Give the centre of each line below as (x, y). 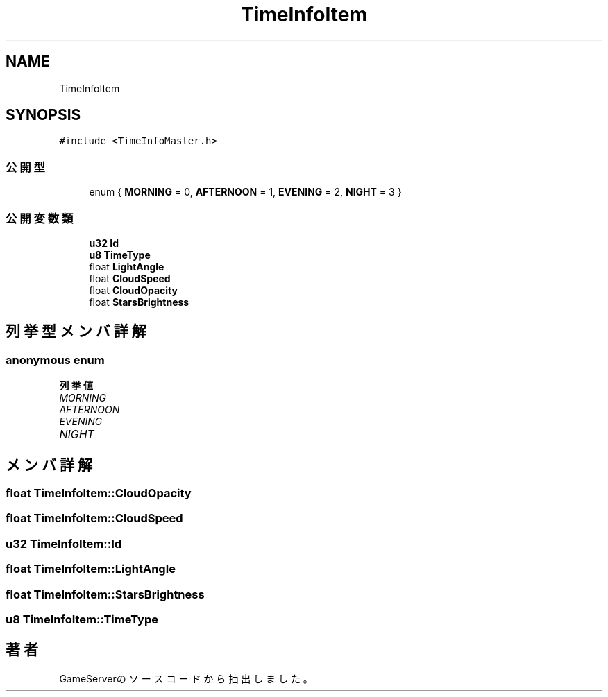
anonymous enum (55, 360)
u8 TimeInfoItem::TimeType (82, 619)
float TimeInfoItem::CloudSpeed (94, 518)
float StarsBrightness (139, 302)
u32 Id (104, 243)
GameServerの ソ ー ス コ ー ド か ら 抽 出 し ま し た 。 (186, 678)
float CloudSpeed (130, 278)
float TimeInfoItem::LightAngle (91, 569)
